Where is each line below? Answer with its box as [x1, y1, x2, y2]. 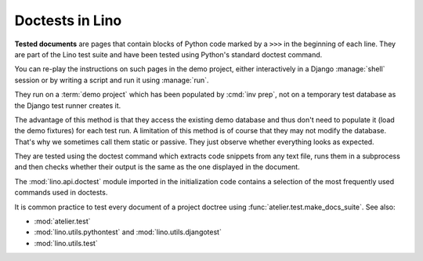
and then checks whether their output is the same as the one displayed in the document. [14, 162, 301, 172]
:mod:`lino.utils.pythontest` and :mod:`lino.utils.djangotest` [34, 227, 222, 237]
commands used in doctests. [14, 188, 108, 198]
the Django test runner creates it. [14, 100, 121, 110]
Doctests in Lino [14, 12, 122, 29]
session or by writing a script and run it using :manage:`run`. [14, 75, 209, 85]
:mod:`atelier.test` [34, 216, 91, 227]
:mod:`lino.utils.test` [34, 238, 98, 248]
